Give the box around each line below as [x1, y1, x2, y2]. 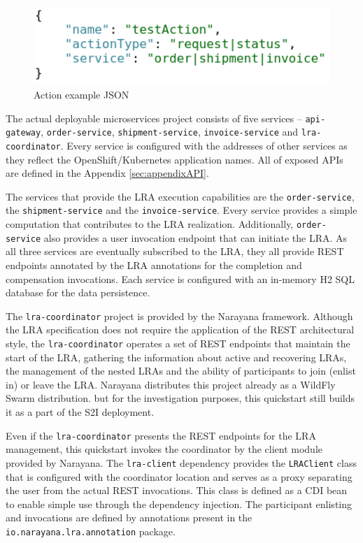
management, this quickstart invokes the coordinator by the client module [6, 442, 323, 456]
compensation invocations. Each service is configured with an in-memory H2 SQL [6, 271, 355, 286]
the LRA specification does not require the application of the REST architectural [6, 322, 355, 337]
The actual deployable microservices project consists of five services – [6, 110, 302, 125]
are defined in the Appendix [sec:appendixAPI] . [6, 166, 209, 180]
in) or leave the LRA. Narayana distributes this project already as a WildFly [6, 377, 336, 391]
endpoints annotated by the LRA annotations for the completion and [6, 257, 302, 272]
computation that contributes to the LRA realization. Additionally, [6, 217, 294, 231]
